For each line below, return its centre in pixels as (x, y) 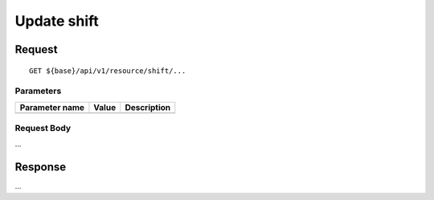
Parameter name (52, 107)
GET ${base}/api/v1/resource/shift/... (108, 71)
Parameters (38, 91)
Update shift (57, 21)
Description (148, 107)
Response (41, 167)
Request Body (43, 129)
